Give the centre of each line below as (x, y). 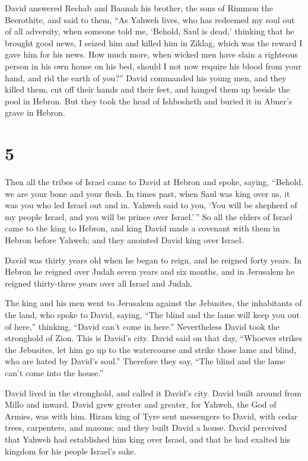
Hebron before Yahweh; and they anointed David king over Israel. (124, 240)
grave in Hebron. (35, 112)
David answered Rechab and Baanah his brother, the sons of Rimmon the (139, 8)
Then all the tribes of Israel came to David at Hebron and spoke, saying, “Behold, (154, 182)
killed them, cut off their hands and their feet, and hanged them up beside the (147, 89)
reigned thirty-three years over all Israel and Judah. (99, 283)
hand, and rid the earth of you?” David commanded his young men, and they (146, 77)
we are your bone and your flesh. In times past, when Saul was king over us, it (147, 193)
